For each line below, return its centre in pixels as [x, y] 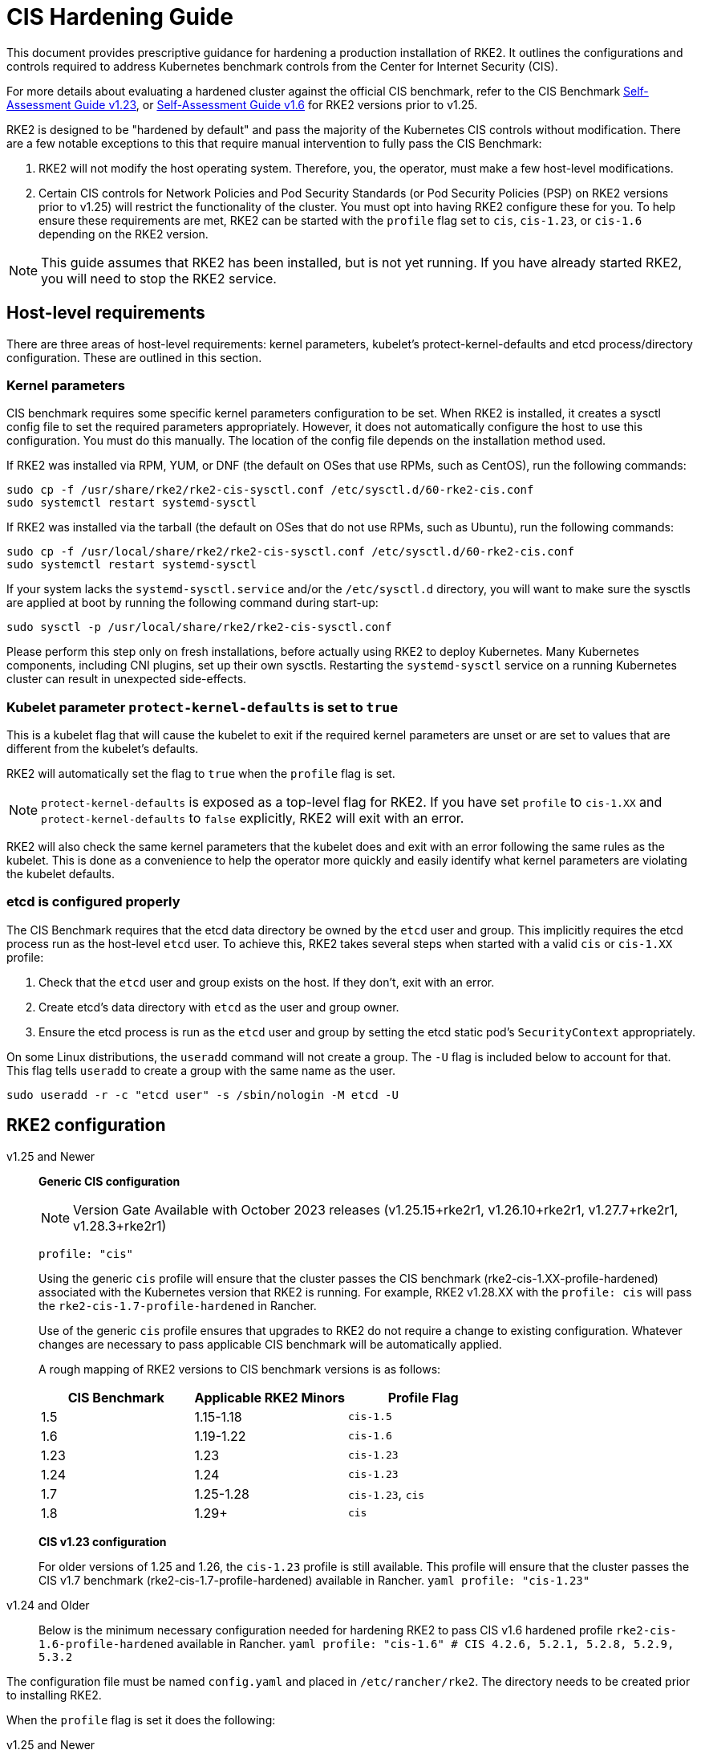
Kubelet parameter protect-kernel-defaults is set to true [202, 707]
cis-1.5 [370, 1417]
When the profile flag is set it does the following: [141, 1719]
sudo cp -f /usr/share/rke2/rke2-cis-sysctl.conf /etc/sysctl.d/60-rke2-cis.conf [270, 490]
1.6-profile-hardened [106, 1644]
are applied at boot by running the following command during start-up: [192, 603]
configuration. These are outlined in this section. [134, 357]
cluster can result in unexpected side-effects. [127, 679]
